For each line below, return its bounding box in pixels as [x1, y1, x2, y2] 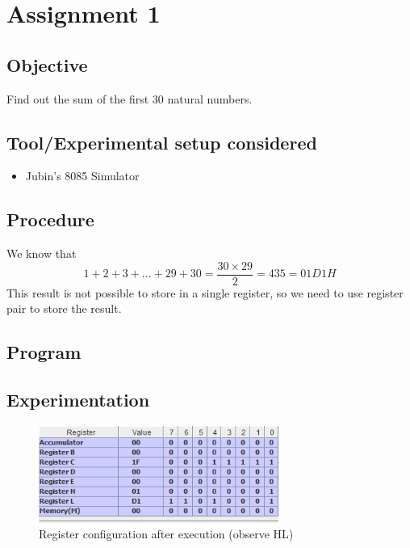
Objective [6, 52, 88, 77]
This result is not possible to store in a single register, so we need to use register [6, 284, 404, 301]
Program [6, 339, 82, 365]
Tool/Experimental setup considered [6, 129, 317, 154]
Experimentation [6, 387, 150, 412]
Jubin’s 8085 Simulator [25, 167, 140, 184]
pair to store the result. [6, 300, 122, 317]
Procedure [6, 207, 94, 232]
